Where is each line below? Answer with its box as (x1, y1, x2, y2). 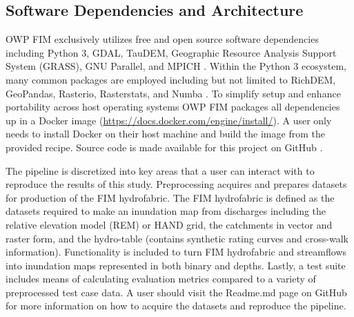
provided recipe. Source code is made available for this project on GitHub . (6, 140, 323, 154)
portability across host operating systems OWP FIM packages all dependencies (6, 99, 340, 114)
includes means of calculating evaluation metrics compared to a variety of (6, 271, 316, 286)
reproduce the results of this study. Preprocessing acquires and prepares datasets (6, 177, 347, 191)
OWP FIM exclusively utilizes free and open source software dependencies (6, 32, 319, 46)
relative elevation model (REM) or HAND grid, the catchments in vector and (6, 217, 333, 231)
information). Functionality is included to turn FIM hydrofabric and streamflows (6, 244, 347, 259)
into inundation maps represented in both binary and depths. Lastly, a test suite (6, 258, 346, 272)
